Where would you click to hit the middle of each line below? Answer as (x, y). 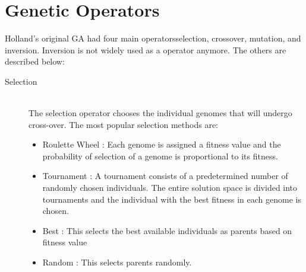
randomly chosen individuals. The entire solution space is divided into (170, 188)
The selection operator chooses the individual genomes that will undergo (160, 113)
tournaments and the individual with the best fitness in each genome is (172, 199)
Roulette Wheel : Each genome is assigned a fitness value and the (162, 144)
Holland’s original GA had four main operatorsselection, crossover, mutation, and (153, 38)
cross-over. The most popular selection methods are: (124, 124)
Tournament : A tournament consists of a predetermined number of (165, 176)
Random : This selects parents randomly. (117, 262)
